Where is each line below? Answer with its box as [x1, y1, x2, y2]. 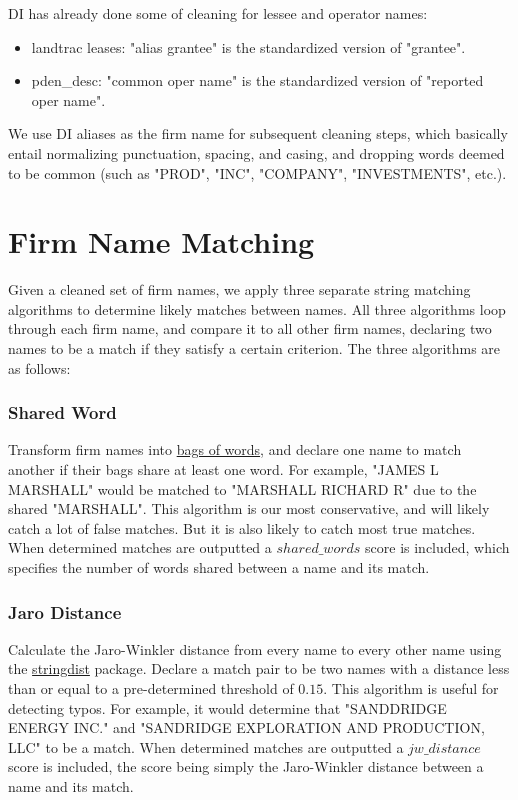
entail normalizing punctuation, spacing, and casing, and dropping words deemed [8, 142, 505, 163]
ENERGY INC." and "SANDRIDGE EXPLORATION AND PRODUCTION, [8, 717, 485, 738]
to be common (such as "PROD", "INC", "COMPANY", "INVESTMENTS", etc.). [8, 162, 507, 183]
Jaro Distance [8, 599, 122, 624]
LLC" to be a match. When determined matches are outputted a [8, 736, 404, 757]
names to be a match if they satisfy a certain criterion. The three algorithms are [8, 338, 501, 359]
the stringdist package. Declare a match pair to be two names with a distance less [8, 658, 510, 679]
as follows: [8, 357, 71, 378]
